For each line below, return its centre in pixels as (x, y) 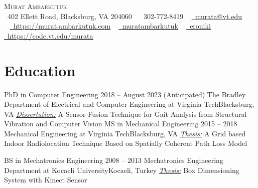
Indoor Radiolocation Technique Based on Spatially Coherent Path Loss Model (126, 143)
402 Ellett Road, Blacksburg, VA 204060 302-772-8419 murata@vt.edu (125, 16)
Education (40, 70)
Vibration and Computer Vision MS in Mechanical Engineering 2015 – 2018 (121, 124)
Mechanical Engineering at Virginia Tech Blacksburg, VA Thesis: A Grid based (125, 133)
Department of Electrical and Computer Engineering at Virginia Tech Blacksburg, (129, 104)
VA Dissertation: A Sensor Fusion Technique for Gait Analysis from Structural (125, 114)
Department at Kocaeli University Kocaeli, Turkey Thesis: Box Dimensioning (122, 170)
